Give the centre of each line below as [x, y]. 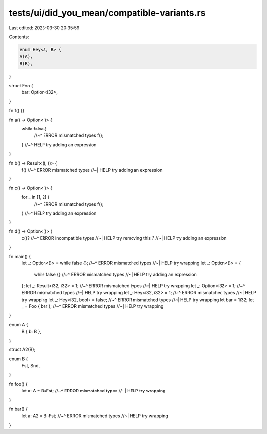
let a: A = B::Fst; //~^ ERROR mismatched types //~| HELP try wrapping [93, 391]
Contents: [19, 37]
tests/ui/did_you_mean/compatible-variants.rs [107, 13]
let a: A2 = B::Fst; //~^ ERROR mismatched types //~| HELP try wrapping [95, 416]
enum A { [19, 325]
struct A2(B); [22, 350]
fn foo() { [19, 384]
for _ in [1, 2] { [36, 197]
